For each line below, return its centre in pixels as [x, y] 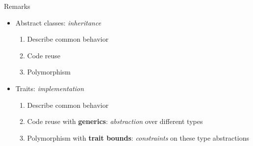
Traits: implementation [50, 88]
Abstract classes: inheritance [58, 22]
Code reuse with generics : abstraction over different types [115, 121]
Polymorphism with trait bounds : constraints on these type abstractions [138, 137]
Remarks [17, 6]
